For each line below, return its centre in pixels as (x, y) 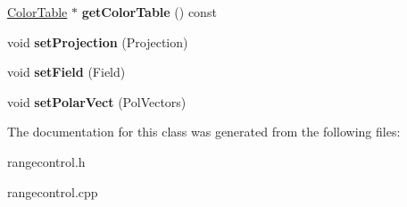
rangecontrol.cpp (53, 191)
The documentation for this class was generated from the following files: (204, 132)
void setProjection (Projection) (98, 41)
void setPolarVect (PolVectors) (97, 101)
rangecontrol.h (46, 161)
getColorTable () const (149, 12)
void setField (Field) (66, 72)
